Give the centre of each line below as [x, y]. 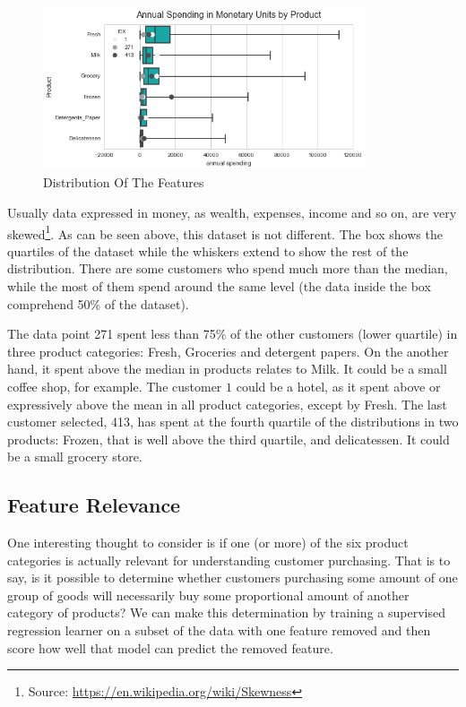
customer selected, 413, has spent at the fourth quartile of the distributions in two [233, 422]
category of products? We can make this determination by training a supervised [226, 612]
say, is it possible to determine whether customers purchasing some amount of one [233, 578]
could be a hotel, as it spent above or [338, 386]
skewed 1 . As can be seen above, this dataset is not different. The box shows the [225, 232]
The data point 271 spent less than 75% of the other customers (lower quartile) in [233, 334]
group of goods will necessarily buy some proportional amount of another [208, 595]
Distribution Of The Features [124, 182]
